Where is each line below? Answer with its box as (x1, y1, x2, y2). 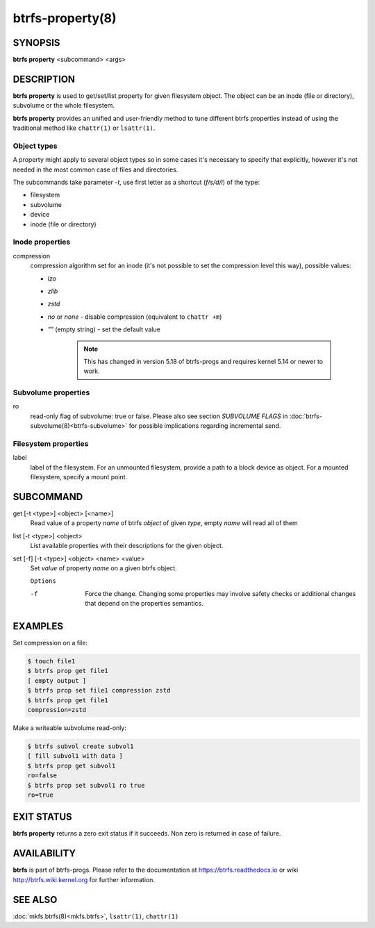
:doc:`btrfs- (289, 412, 322, 420)
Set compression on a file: (12, 639, 88, 647)
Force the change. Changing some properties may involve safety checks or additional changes (85, 589, 356, 597)
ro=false (27, 772, 58, 779)
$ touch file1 (27, 657, 76, 665)
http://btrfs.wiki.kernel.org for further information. (12, 875, 156, 884)
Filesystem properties (12, 438, 89, 448)
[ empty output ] (27, 677, 87, 684)
